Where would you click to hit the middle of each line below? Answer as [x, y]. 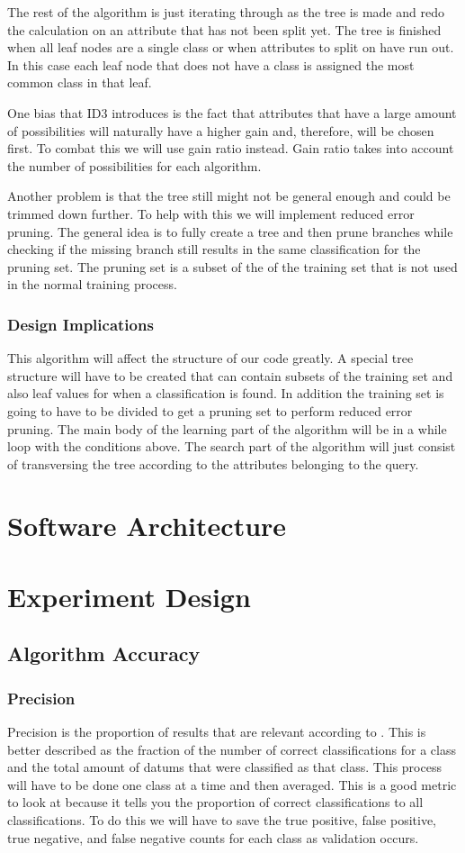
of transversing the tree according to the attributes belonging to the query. [213, 463]
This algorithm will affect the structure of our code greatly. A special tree [210, 358]
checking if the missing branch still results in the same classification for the [214, 249]
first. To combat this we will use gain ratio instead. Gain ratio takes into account [231, 148]
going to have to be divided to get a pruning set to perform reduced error [210, 410]
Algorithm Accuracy [104, 653]
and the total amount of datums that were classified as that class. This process [224, 767]
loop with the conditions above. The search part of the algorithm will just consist [232, 446]
